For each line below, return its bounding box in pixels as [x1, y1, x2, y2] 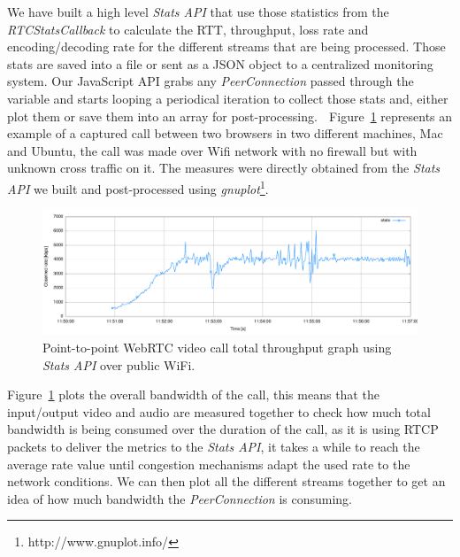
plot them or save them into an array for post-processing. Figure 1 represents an [7, 106, 453, 125]
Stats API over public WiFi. [42, 355, 195, 374]
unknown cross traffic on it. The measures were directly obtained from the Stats [7, 159, 441, 177]
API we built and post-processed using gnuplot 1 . [7, 176, 269, 197]
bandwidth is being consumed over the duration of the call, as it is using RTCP [7, 420, 439, 438]
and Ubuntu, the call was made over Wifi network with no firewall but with [7, 141, 418, 159]
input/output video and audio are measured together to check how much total [7, 402, 431, 421]
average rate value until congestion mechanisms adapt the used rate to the [7, 454, 410, 473]
